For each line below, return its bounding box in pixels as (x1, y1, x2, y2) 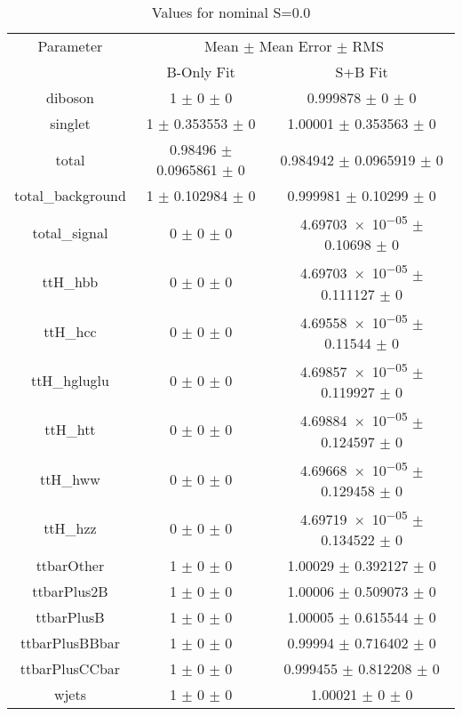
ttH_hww (39, 468, 100, 489)
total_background (14, 185, 126, 205)
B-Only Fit (166, 61, 235, 82)
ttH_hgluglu (30, 370, 109, 391)
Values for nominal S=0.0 (151, 2, 311, 22)
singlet (50, 113, 91, 133)
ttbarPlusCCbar (20, 658, 121, 680)
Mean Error (259, 36, 332, 56)
